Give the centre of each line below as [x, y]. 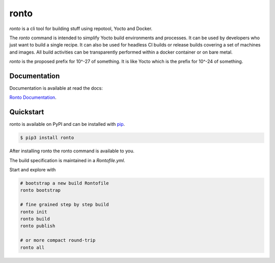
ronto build [35, 219]
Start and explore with [33, 170]
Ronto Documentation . [33, 97]
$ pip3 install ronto [47, 138]
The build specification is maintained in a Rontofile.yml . [67, 160]
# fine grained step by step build [64, 205]
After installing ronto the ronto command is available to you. [72, 151]
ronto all [32, 247]
